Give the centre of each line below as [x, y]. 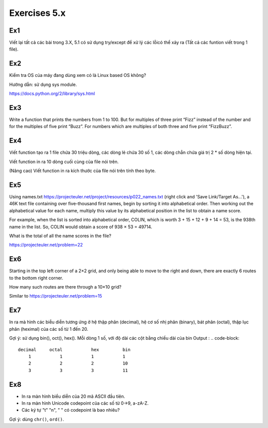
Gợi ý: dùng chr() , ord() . [36, 419]
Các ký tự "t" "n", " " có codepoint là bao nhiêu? [71, 410]
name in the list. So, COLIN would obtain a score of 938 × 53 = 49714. [81, 227]
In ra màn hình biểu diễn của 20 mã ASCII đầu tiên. [73, 396]
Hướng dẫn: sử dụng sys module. [43, 84]
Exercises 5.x [37, 13]
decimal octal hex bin [74, 349]
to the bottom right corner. [36, 278]
